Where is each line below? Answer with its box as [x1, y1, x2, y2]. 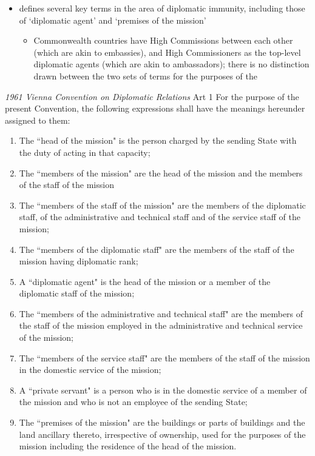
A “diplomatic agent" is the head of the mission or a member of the [19, 275, 271, 287]
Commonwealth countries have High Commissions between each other [33, 34, 293, 47]
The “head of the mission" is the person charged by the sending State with [19, 134, 297, 147]
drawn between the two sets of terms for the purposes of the [33, 69, 257, 82]
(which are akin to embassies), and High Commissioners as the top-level [33, 45, 301, 58]
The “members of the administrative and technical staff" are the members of [19, 307, 303, 320]
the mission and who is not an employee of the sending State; [19, 395, 248, 408]
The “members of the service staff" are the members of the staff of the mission [19, 351, 310, 364]
